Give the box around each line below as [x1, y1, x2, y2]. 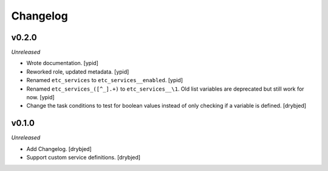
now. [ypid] [26, 94, 55, 101]
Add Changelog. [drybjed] [26, 145, 92, 152]
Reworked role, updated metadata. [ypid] [26, 68, 129, 75]
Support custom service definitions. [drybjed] [26, 154, 141, 161]
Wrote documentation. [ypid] [26, 60, 98, 67]
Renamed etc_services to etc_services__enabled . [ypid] [26, 77, 183, 84]
